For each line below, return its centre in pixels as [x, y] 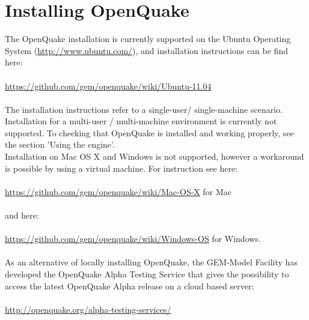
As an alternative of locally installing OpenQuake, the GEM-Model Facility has [151, 262]
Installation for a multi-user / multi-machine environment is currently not [141, 121]
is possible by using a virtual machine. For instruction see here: [121, 168]
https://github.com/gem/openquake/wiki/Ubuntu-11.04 [108, 86]
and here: [22, 215]
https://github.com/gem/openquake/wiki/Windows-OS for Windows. [133, 239]
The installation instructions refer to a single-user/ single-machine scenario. [144, 109]
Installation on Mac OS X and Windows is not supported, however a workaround [154, 156]
